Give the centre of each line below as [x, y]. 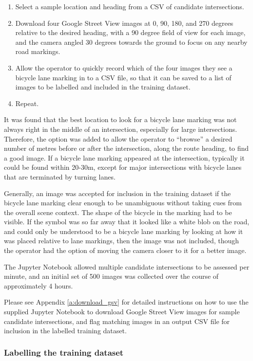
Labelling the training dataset [64, 352]
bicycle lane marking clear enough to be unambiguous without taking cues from [123, 203]
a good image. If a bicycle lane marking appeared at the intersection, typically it [124, 157]
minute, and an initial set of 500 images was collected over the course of [111, 276]
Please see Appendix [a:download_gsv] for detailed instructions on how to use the [126, 302]
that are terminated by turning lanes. [60, 176]
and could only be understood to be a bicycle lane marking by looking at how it [124, 231]
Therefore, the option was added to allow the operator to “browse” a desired [118, 138]
